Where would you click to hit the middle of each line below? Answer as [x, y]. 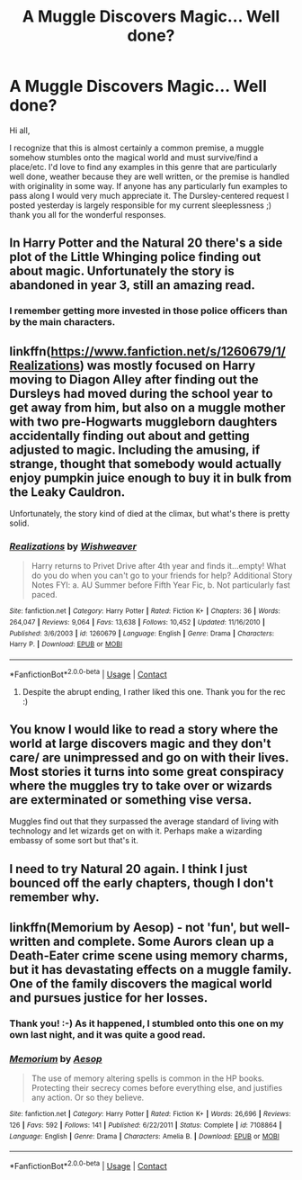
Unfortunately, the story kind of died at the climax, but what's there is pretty [150, 514]
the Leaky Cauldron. [67, 492]
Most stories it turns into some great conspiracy [147, 772]
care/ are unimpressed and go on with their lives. [149, 758]
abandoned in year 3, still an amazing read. [133, 285]
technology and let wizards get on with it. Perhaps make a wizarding [136, 831]
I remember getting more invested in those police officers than [148, 311]
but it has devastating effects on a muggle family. [151, 970]
